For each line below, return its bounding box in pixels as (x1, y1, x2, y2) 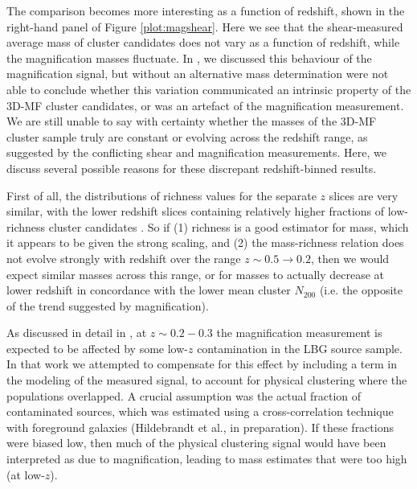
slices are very (329, 187, 399, 203)
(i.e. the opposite (319, 281, 403, 298)
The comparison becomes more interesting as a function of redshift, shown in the (6, 2, 405, 18)
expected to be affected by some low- (6, 339, 188, 356)
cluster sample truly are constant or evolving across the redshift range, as (6, 128, 368, 145)
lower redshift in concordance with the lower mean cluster (6, 281, 291, 298)
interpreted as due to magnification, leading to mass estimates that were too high (6, 450, 407, 467)
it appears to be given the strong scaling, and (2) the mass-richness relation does (6, 234, 404, 251)
